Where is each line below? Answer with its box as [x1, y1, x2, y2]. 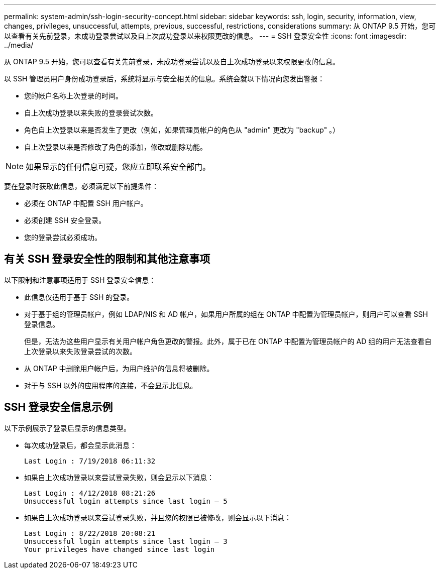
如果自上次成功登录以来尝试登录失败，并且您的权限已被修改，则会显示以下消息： [24, 513, 291, 522]
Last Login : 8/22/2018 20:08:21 [24, 529, 156, 537]
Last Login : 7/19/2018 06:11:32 [24, 456, 156, 465]
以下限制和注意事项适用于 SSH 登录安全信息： [4, 275, 156, 284]
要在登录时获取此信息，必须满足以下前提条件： [4, 182, 159, 190]
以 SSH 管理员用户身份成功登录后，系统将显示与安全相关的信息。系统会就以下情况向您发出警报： [4, 74, 325, 83]
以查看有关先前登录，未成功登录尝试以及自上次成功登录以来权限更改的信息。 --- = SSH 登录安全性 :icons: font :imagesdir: [4, 32, 406, 40]
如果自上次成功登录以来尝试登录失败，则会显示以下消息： [24, 473, 214, 482]
